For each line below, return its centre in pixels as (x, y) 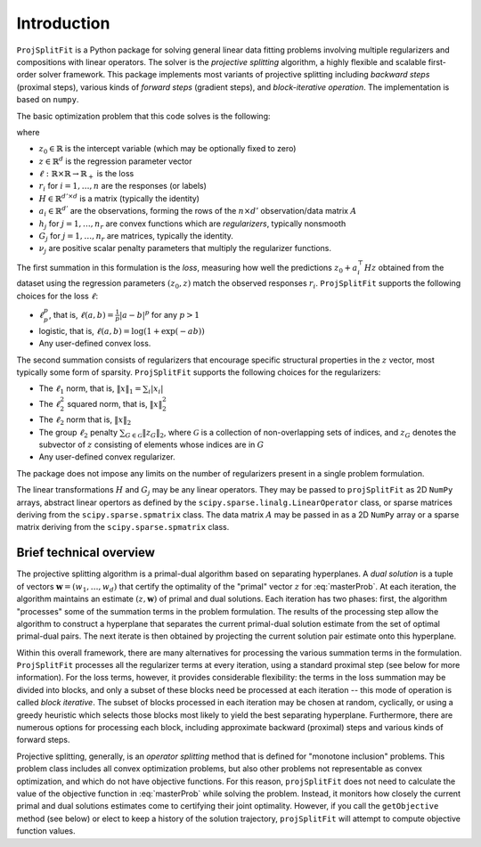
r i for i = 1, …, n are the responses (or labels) (122, 187)
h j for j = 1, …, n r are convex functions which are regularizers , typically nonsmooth (192, 224)
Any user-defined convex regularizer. (107, 457)
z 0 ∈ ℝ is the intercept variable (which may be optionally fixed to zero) (167, 150)
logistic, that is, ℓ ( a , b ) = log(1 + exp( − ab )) (122, 330)
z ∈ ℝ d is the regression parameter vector (115, 161)
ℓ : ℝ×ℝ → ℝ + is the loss (86, 175)
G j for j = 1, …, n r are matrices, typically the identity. (136, 237)
